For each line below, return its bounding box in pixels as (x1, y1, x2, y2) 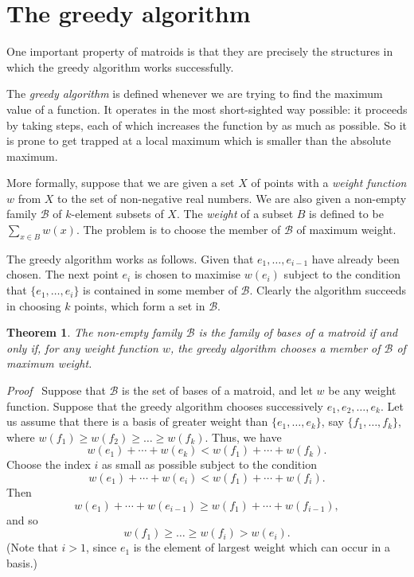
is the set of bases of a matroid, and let (122, 382, 313, 399)
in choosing (6, 297, 61, 314)
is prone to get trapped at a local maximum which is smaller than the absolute (6, 132, 392, 149)
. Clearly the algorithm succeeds (249, 282, 407, 298)
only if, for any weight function (6, 339, 158, 356)
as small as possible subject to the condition (102, 456, 317, 473)
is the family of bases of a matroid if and (198, 324, 398, 341)
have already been (311, 250, 400, 267)
